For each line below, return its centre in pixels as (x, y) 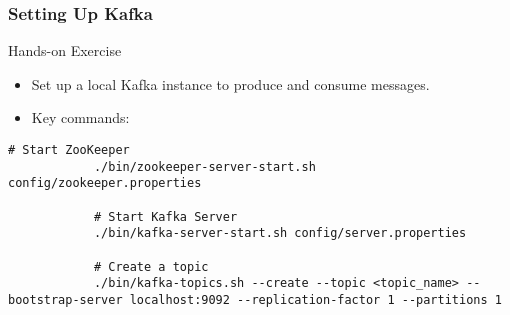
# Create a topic (151, 266)
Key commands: (80, 117)
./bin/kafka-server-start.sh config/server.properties (280, 233)
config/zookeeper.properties (105, 183)
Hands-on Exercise (65, 50)
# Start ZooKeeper (69, 150)
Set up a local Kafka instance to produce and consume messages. (230, 83)
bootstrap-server (65, 299)
